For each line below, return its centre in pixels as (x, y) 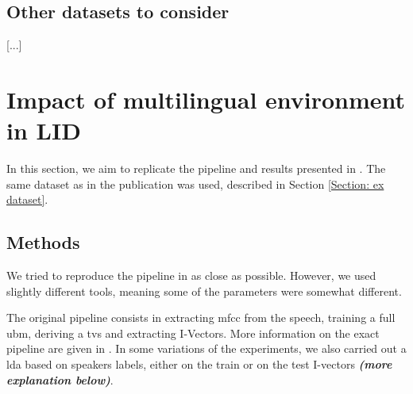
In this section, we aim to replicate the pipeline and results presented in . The (196, 168)
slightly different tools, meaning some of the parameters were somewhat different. (204, 291)
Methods (43, 242)
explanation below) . (60, 379)
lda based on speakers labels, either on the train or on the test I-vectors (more (199, 364)
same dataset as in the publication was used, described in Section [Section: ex (195, 184)
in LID (44, 130)
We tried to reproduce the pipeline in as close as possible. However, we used (191, 275)
